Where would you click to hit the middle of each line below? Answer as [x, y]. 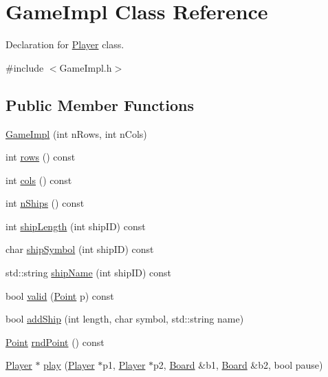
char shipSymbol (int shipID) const [80, 249]
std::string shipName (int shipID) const [88, 273]
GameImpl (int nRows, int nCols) [76, 133]
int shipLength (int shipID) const [76, 226]
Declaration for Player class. [65, 44]
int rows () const [41, 157]
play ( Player [69, 365]
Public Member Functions [100, 104]
